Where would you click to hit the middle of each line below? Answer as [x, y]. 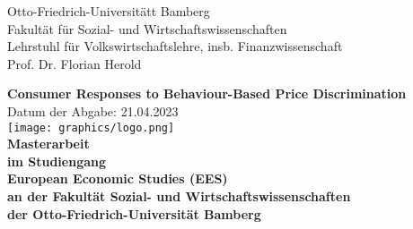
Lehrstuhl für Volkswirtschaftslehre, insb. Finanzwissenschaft [175, 46]
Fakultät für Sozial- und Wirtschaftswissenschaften [147, 28]
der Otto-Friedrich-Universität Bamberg [134, 213]
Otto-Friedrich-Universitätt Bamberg [109, 11]
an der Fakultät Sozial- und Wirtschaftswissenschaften [179, 196]
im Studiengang [57, 161]
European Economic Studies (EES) [118, 178]
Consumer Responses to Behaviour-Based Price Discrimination [207, 93]
